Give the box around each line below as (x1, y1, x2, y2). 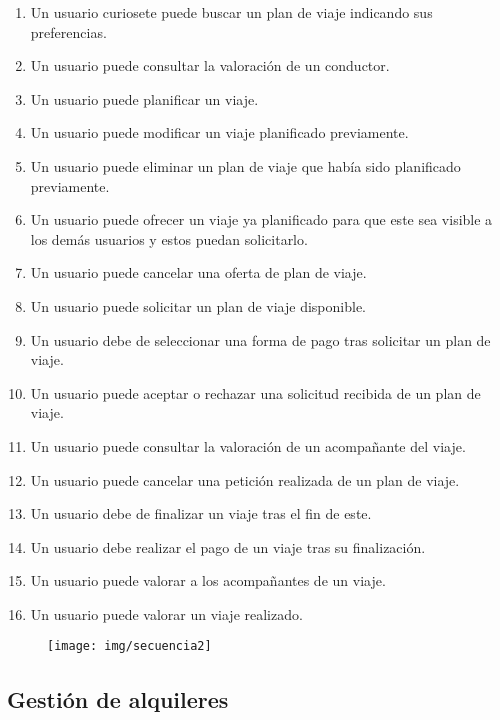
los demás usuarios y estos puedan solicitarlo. (30, 228, 308, 249)
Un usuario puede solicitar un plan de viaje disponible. (30, 295, 366, 316)
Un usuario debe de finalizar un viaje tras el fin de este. (30, 503, 372, 524)
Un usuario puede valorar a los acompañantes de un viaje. (30, 570, 386, 591)
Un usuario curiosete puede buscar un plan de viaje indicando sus (30, 2, 433, 22)
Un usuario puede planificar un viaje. (30, 88, 259, 109)
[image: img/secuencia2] (47, 639, 212, 654)
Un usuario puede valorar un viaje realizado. (30, 603, 303, 624)
